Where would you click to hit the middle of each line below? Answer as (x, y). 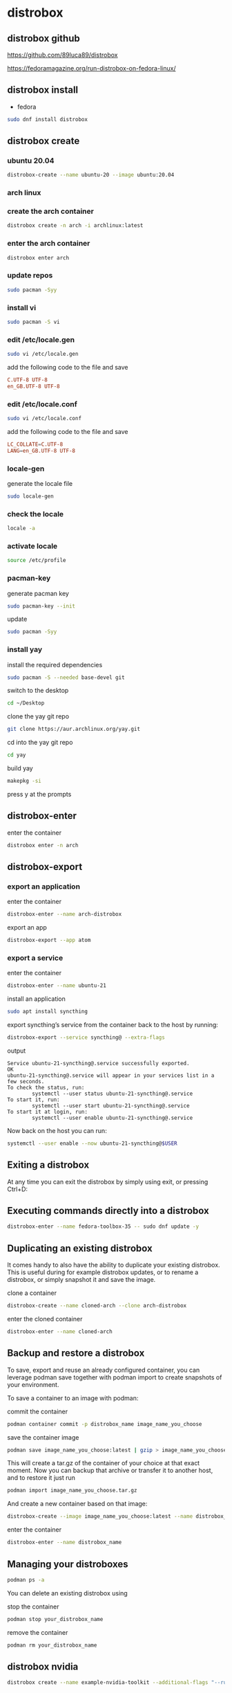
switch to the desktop (38, 691)
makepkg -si (24, 781)
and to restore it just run (41, 1478)
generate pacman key (38, 593)
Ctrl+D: (18, 1189)
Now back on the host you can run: (57, 1130)
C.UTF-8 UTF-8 (28, 380)
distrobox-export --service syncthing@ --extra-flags (86, 1038)
